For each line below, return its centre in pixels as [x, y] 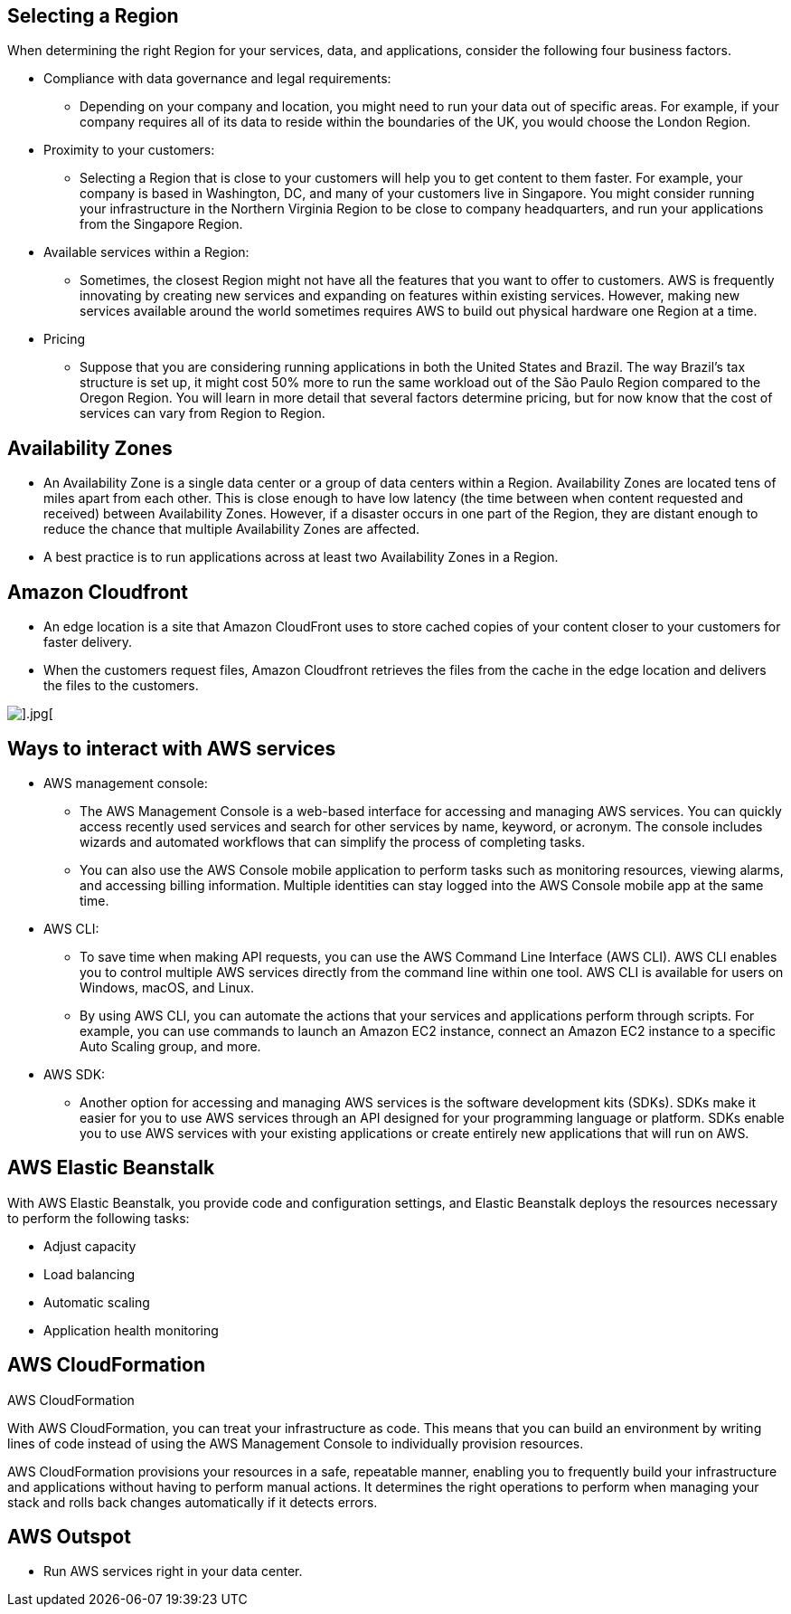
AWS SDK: [75, 1074]
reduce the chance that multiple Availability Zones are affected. [232, 529]
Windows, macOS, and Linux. [167, 987]
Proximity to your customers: [129, 150]
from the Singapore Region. [161, 224]
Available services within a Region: [146, 252]
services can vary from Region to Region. [202, 413]
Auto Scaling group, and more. [170, 1046]
